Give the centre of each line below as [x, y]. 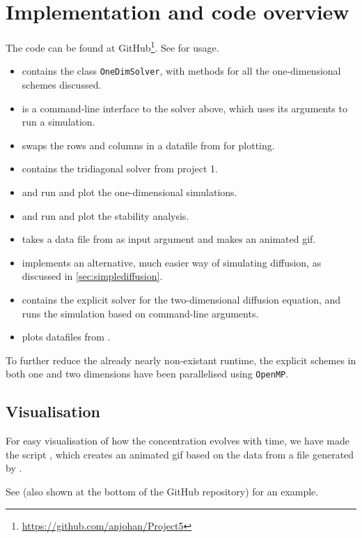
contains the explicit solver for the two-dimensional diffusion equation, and [181, 299]
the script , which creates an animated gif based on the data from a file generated [180, 454]
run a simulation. [58, 122]
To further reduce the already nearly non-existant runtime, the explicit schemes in [181, 360]
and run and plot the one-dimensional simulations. [129, 192]
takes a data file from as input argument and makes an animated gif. [169, 239]
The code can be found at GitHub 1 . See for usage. [112, 46]
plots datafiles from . [66, 337]
